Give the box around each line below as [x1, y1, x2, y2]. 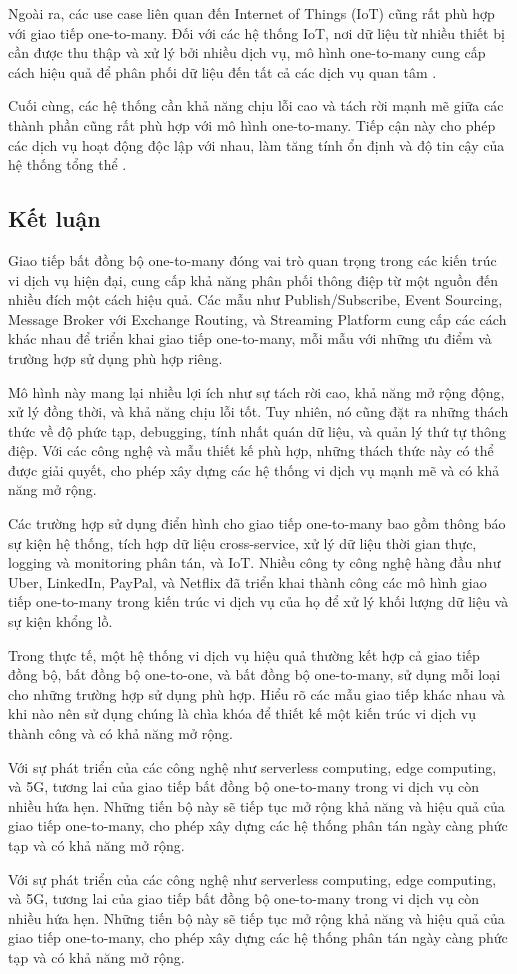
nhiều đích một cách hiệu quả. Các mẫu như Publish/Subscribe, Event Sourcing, [8, 289, 503, 310]
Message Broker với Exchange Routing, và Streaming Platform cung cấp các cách [8, 308, 507, 329]
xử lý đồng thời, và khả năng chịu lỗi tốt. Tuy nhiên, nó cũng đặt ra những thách [8, 401, 509, 422]
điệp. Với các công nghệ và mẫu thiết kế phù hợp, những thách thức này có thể [8, 440, 494, 461]
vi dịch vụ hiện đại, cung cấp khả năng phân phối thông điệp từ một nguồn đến [8, 269, 499, 290]
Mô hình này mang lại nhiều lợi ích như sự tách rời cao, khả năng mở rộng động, [8, 381, 505, 402]
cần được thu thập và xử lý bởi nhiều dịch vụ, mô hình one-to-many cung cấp [8, 42, 486, 63]
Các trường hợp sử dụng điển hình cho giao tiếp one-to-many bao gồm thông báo [8, 513, 506, 534]
